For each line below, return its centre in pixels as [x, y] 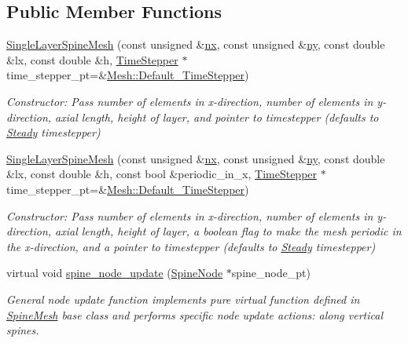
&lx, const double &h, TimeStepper [92, 59]
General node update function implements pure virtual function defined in [183, 299]
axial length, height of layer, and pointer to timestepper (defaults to [217, 117]
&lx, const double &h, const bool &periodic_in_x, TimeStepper [162, 174]
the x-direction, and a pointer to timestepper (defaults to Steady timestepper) [191, 246]
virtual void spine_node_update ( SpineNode [115, 273]
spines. [23, 330]
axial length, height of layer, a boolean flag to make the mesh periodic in [228, 231]
